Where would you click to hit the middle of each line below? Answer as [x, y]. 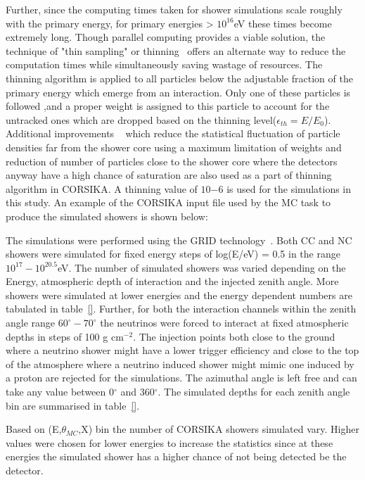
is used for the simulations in [289, 188]
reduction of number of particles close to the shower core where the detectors [172, 161]
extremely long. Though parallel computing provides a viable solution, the [166, 37]
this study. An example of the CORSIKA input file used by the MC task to [168, 202]
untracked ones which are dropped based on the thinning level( [141, 119]
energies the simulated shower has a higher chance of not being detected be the [176, 456]
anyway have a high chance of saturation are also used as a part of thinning [169, 175]
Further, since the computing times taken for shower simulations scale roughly [174, 9]
